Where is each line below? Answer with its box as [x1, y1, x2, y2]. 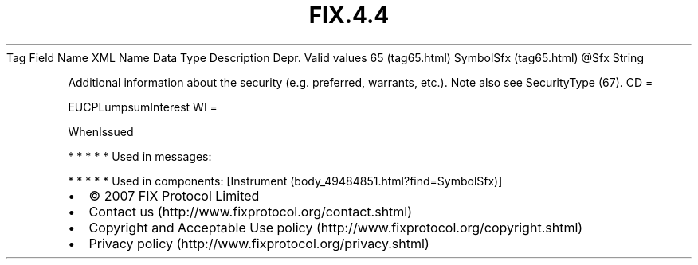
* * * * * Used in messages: [68, 149, 212, 163]
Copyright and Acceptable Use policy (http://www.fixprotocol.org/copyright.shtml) [88, 219, 583, 236]
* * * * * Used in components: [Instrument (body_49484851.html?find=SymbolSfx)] [68, 173, 503, 188]
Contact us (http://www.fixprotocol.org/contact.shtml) [88, 203, 413, 220]
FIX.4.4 [308, 2, 390, 29]
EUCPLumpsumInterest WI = [68, 99, 218, 114]
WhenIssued [68, 124, 134, 138]
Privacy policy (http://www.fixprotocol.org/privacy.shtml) [88, 235, 429, 251]
